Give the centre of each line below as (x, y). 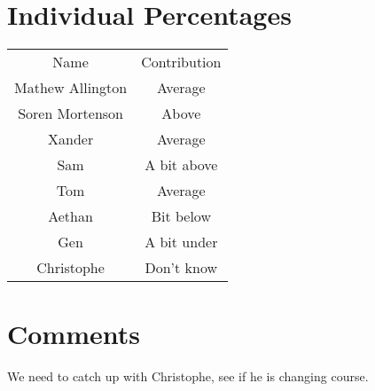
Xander (70, 139)
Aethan (70, 216)
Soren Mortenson (70, 113)
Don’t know (181, 268)
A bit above (181, 165)
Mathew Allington (71, 88)
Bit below (181, 216)
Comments (74, 334)
